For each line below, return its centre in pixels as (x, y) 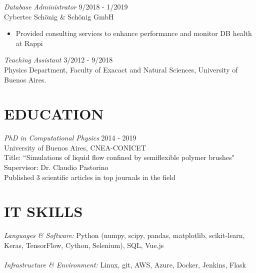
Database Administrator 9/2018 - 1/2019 (66, 6)
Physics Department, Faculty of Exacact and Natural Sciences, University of (121, 69)
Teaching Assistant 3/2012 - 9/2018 (58, 60)
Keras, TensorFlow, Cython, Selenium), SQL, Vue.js (84, 245)
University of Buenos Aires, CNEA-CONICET (75, 147)
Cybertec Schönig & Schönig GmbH (59, 16)
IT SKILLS (43, 211)
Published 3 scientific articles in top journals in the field (90, 177)
